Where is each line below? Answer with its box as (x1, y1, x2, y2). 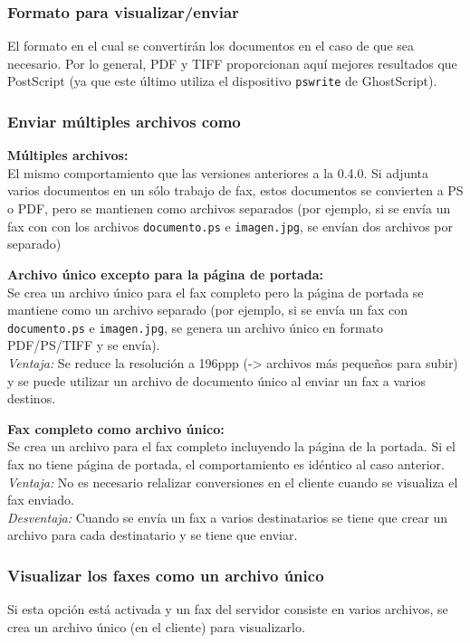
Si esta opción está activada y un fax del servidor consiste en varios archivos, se (7, 600, 448, 619)
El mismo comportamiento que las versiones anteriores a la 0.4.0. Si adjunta (7, 163, 429, 182)
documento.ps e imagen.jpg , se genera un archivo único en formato (7, 317, 384, 336)
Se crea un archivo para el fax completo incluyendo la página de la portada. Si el (7, 437, 456, 456)
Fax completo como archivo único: (7, 419, 225, 438)
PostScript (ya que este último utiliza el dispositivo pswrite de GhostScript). (7, 71, 437, 90)
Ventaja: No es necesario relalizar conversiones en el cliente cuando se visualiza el (7, 472, 458, 491)
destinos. (7, 389, 56, 408)
